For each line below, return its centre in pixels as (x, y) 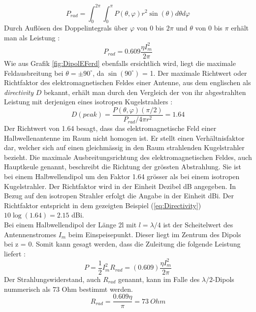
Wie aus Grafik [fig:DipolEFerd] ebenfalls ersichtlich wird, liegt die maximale (120, 63)
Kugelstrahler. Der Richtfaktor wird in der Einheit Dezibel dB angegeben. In (120, 186)
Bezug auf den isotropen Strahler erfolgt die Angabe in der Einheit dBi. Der (119, 196)
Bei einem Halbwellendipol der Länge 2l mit (70, 225)
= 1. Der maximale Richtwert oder (195, 73)
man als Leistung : (32, 37)
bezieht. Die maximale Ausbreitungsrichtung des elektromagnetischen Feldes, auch (128, 157)
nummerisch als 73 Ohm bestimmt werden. (68, 289)
